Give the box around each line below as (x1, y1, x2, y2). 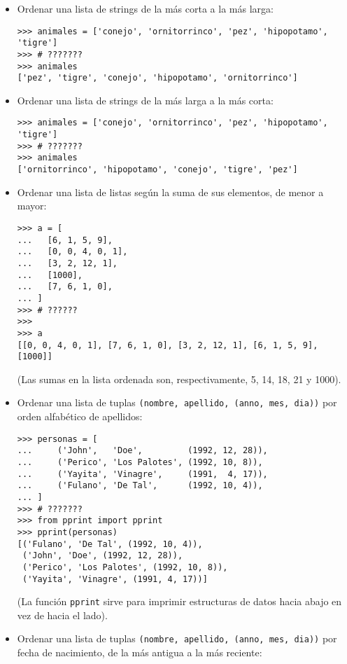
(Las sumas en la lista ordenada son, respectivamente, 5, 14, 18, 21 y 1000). (17, 371, 341, 386)
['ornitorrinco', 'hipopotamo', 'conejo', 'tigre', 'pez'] (17, 165, 298, 175)
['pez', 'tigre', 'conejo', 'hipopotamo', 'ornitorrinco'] (17, 73, 298, 83)
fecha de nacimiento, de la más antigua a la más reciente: (17, 645, 262, 660)
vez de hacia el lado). (17, 607, 108, 622)
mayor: (17, 198, 47, 213)
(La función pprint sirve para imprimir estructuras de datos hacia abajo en (17, 594, 342, 609)
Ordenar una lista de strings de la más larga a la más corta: (17, 92, 274, 107)
